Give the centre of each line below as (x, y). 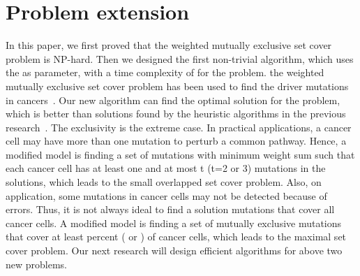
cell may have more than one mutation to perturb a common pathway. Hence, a (176, 141)
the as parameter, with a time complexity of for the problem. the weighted (165, 72)
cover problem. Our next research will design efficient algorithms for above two (174, 250)
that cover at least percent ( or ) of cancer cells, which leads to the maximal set (176, 237)
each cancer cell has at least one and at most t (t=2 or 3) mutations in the (166, 168)
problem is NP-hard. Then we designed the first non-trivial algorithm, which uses (180, 58)
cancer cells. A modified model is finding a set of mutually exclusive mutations (174, 223)
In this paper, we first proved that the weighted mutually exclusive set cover (169, 45)
